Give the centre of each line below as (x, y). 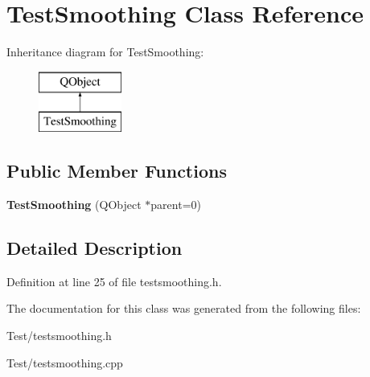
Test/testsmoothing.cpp (65, 362)
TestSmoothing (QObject (74, 205)
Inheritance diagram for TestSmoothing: (105, 52)
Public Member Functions (117, 171)
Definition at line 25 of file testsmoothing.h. (114, 281)
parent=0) (176, 205)
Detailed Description (95, 248)
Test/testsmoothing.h (59, 336)
